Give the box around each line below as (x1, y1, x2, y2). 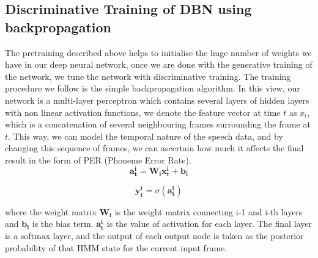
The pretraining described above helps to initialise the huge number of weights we (5, 46, 312, 59)
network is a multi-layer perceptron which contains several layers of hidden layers (5, 93, 309, 106)
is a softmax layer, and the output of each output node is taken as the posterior (5, 229, 304, 242)
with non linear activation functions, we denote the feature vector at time (5, 106, 281, 118)
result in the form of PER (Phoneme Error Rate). (5, 153, 191, 166)
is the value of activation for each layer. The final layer (106, 217, 312, 230)
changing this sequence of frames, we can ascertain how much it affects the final (5, 142, 304, 154)
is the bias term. (32, 217, 94, 230)
